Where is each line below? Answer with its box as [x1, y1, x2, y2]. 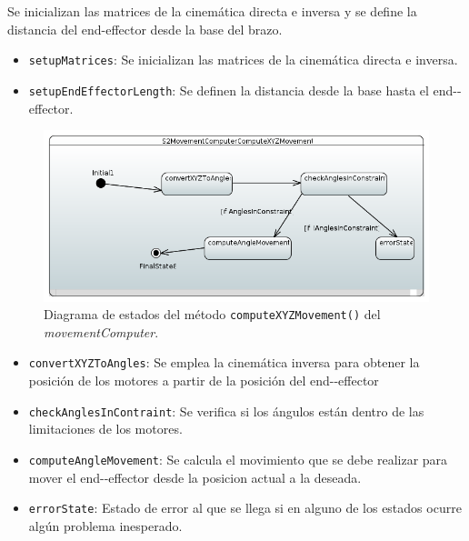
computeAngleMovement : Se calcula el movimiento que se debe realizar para [28, 449, 448, 468]
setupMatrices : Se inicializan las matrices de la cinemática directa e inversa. [28, 50, 458, 69]
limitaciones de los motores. [28, 419, 183, 438]
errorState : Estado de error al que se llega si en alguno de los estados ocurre [28, 498, 462, 517]
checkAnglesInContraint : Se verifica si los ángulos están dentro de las [28, 401, 424, 420]
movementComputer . [44, 322, 159, 341]
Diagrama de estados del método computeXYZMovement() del [44, 305, 381, 324]
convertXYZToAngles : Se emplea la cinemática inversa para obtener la [28, 353, 420, 372]
